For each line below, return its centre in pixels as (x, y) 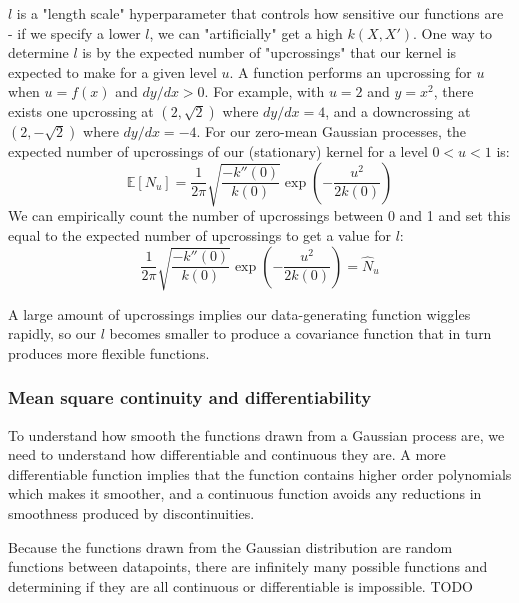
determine (38, 52)
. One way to (452, 32)
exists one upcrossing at (81, 110)
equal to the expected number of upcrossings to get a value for (199, 235)
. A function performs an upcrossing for (350, 71)
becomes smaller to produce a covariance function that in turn (300, 333)
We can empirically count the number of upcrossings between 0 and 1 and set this (259, 215)
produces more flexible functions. (109, 352)
